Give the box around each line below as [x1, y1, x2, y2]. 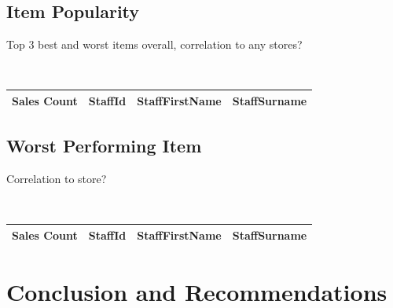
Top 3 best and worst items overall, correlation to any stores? [6, 36, 303, 53]
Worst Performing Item [6, 134, 202, 158]
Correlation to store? [6, 170, 107, 187]
